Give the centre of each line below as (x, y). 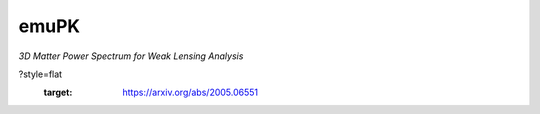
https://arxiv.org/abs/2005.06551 (190, 92)
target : (58, 92)
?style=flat (40, 74)
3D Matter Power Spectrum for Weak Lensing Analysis (131, 56)
